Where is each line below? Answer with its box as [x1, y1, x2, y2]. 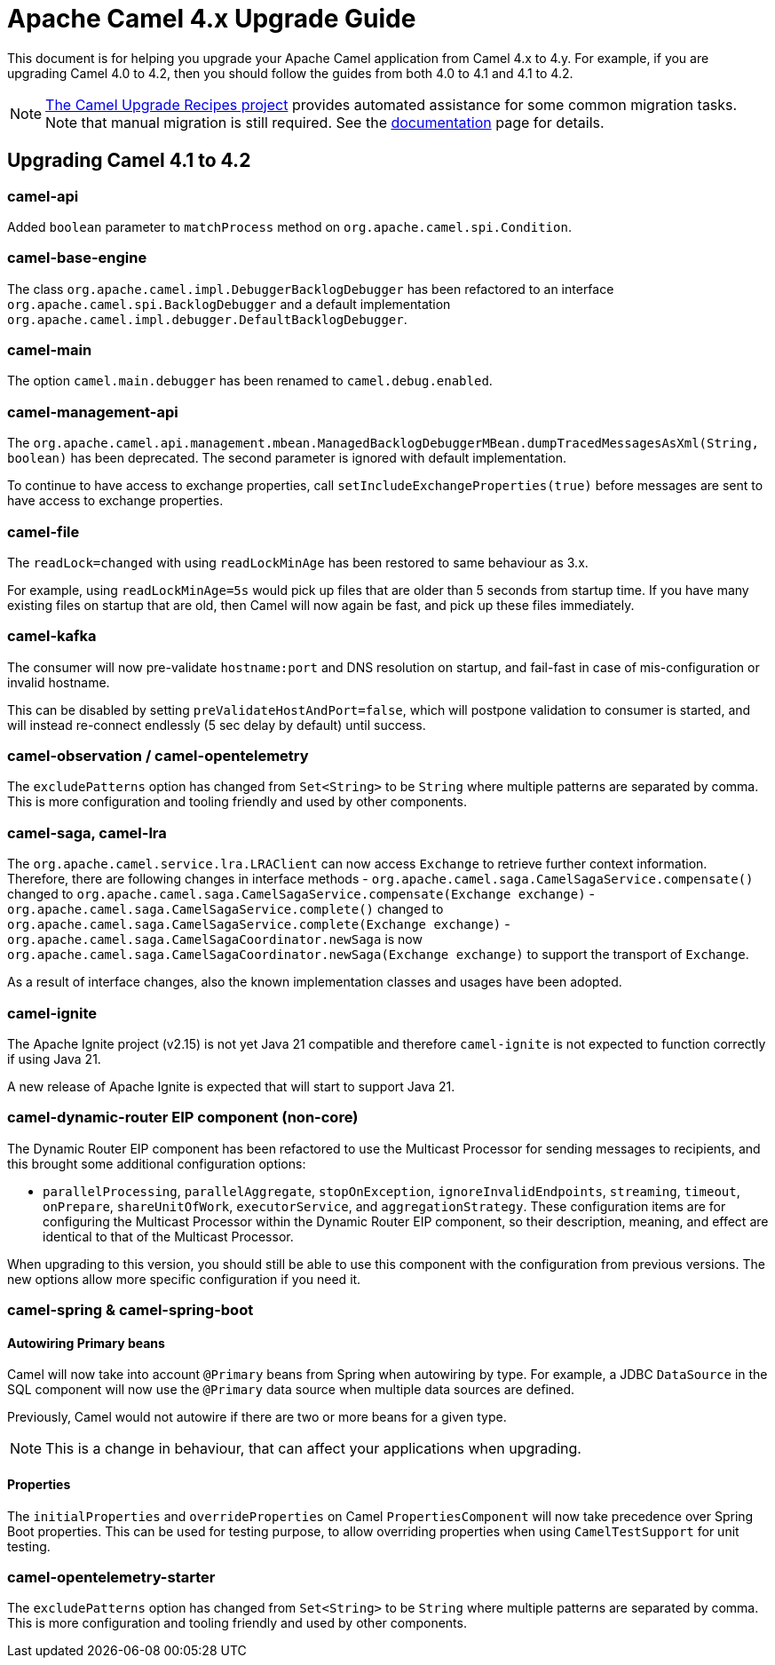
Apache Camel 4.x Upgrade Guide [7, 4, 416, 34]
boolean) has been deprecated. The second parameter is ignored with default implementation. [7, 450, 567, 466]
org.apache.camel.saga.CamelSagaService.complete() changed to [7, 901, 444, 917]
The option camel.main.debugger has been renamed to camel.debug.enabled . [7, 373, 493, 389]
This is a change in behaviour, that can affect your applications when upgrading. [45, 1439, 581, 1458]
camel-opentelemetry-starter [7, 1567, 216, 1586]
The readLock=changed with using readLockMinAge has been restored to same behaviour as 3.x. [7, 554, 589, 570]
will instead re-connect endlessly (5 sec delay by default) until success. [7, 717, 426, 733]
